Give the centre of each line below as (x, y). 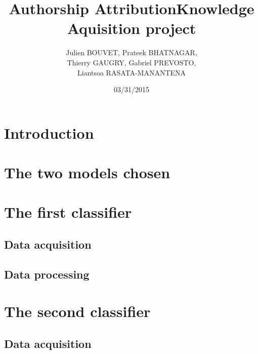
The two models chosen (87, 172)
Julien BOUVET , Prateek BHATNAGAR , (132, 52)
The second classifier (77, 311)
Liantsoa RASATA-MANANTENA (132, 72)
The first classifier (68, 212)
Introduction (49, 132)
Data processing (47, 274)
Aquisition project (132, 28)
